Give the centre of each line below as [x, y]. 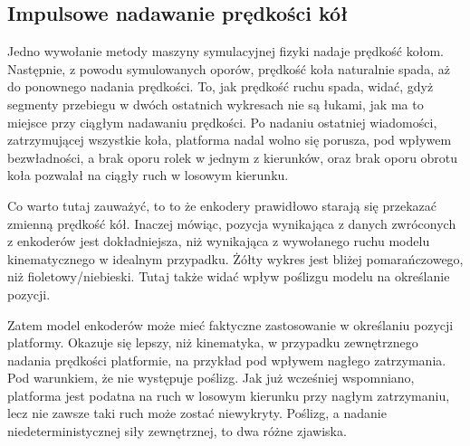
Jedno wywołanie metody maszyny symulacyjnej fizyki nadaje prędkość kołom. [225, 51]
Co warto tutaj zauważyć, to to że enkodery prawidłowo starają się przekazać [222, 205]
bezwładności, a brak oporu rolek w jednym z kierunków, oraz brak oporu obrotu [233, 157]
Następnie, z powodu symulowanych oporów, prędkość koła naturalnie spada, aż [229, 68]
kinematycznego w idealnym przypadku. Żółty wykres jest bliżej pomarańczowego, [235, 258]
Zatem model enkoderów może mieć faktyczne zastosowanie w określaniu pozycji [230, 324]
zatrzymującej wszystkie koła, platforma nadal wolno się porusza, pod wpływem [230, 140]
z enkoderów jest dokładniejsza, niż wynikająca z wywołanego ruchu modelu [219, 241]
